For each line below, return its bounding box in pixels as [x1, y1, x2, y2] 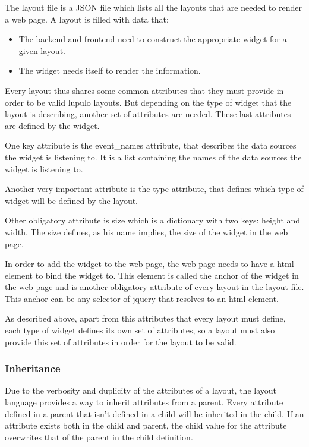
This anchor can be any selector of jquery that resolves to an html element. [5, 292, 279, 304]
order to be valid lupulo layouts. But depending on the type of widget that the [5, 96, 292, 108]
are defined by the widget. [5, 119, 100, 131]
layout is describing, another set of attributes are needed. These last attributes [5, 108, 291, 120]
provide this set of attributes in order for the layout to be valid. [5, 335, 237, 348]
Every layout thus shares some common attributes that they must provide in [5, 84, 284, 96]
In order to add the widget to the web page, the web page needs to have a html [5, 257, 294, 270]
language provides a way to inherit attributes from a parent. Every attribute [5, 396, 283, 408]
